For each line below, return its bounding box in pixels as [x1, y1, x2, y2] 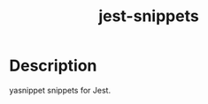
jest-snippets [98, 6, 199, 26]
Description [9, 56, 97, 76]
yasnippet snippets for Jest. [9, 85, 112, 95]
